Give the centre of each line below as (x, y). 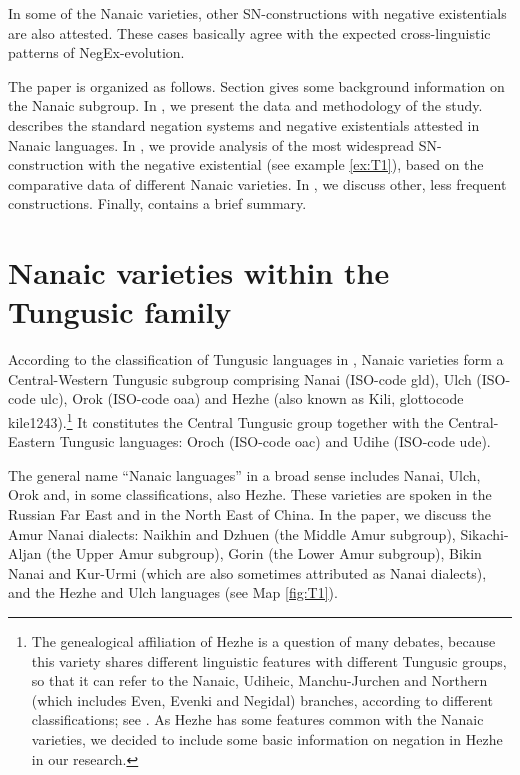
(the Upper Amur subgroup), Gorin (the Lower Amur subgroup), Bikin (264, 553)
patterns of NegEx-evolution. (96, 52)
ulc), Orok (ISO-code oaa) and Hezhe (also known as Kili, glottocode (252, 398)
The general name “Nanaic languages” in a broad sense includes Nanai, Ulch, (244, 474)
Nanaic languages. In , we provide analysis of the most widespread (211, 144)
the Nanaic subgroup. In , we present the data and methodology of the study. (245, 105)
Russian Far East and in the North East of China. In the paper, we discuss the (249, 514)
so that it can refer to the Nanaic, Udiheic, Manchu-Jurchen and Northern (259, 680)
